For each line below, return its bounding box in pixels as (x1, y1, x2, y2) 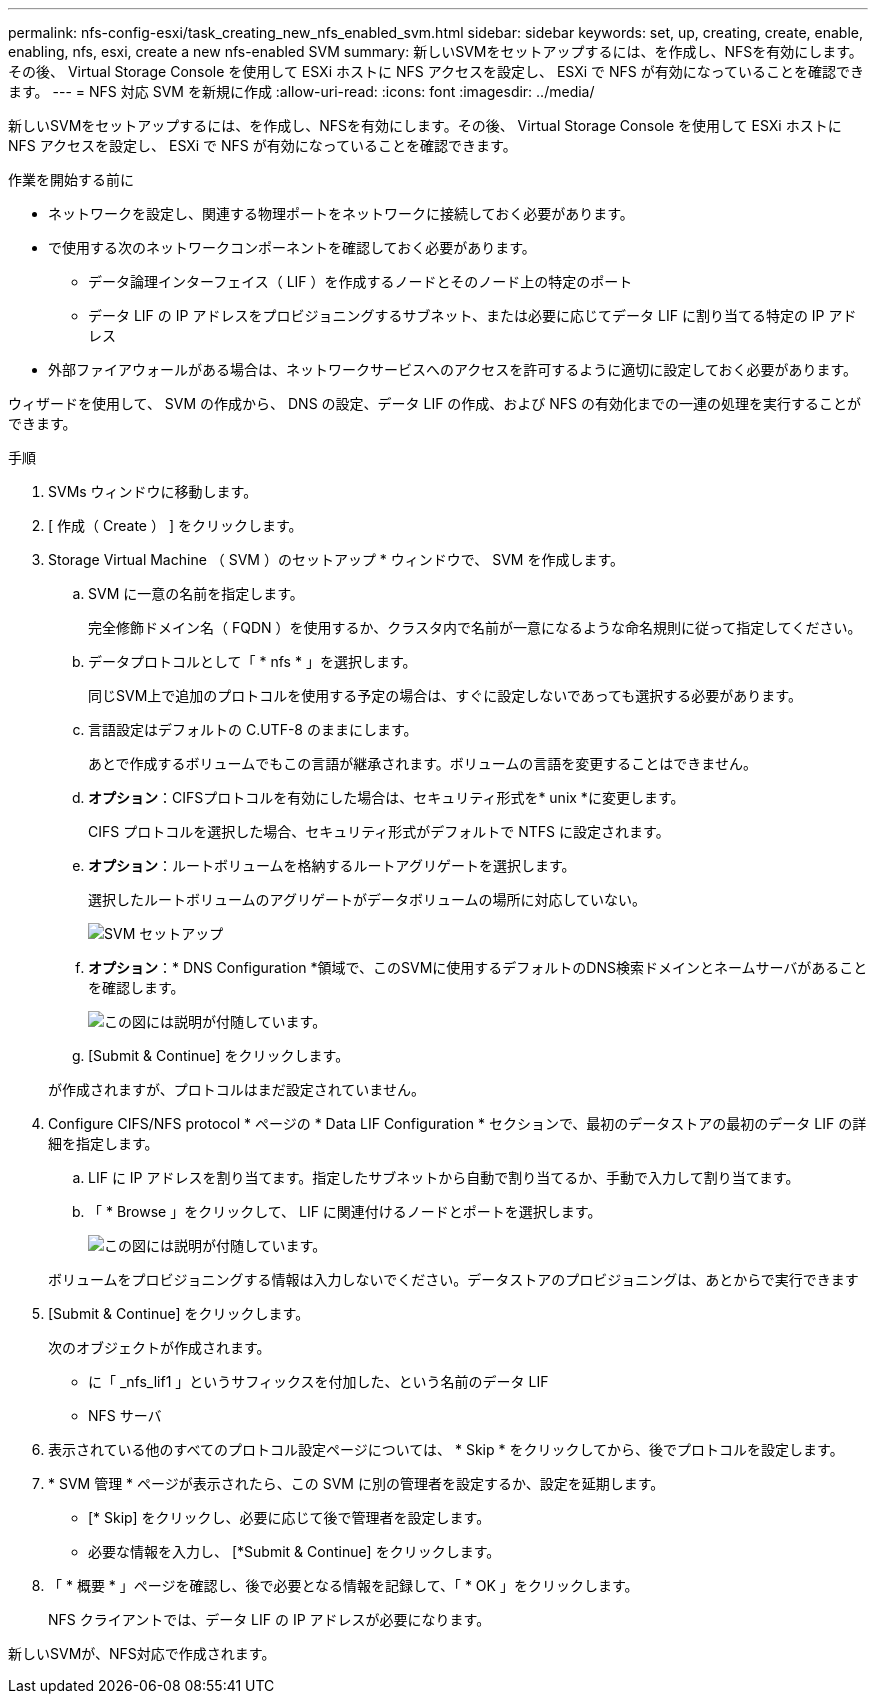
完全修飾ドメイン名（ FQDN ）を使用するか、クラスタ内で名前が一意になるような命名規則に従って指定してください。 (88, 619, 862, 636)
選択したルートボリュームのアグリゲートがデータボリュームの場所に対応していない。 (88, 891, 647, 908)
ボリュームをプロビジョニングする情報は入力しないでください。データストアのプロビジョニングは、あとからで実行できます (48, 1271, 859, 1288)
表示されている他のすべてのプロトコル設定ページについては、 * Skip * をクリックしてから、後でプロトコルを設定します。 (48, 1441, 844, 1458)
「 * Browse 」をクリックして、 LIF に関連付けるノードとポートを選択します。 (88, 1203, 602, 1220)
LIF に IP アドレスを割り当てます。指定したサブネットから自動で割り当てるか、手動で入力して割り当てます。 (88, 1169, 800, 1186)
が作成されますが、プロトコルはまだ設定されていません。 (48, 1081, 425, 1098)
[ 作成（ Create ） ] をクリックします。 (48, 517, 303, 534)
